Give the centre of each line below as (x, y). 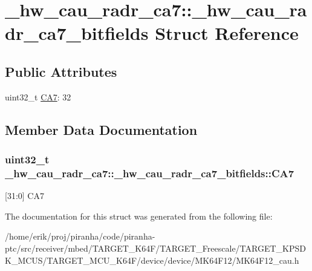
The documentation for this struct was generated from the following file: (139, 216)
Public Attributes (61, 71)
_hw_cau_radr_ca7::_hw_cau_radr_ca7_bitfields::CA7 (150, 173)
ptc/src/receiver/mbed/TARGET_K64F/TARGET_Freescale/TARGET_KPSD (155, 248)
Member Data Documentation (101, 129)
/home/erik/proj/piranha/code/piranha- (80, 236)
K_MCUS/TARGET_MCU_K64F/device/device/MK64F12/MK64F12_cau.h (152, 260)
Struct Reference (227, 33)
